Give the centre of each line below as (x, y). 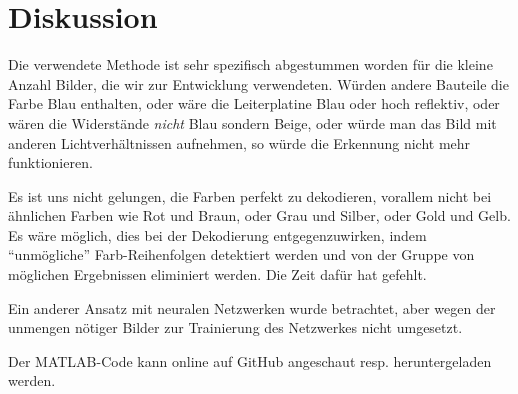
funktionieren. (50, 162)
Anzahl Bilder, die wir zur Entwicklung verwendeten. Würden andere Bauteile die (258, 83)
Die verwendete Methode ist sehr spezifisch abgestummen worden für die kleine (250, 64)
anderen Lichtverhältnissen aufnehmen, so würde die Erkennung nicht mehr (239, 142)
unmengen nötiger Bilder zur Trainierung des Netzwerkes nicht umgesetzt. (235, 327)
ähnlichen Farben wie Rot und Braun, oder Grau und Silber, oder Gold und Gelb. (259, 215)
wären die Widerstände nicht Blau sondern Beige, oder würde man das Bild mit (252, 122)
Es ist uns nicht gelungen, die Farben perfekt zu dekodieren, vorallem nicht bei (250, 195)
